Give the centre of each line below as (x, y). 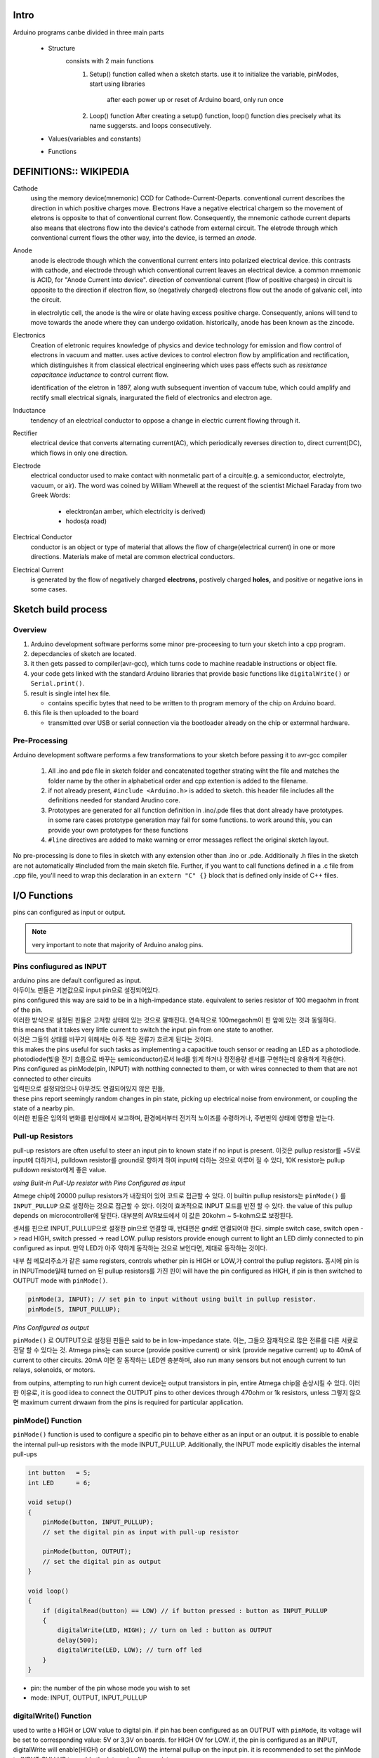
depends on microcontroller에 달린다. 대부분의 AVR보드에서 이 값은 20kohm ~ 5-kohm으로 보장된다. (153, 1215)
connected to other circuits (52, 1079)
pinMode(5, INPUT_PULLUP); (74, 1309)
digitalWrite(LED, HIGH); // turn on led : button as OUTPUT (165, 1630)
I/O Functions (43, 896)
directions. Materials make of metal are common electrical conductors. (133, 557)
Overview (30, 630)
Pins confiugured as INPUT (60, 966)
